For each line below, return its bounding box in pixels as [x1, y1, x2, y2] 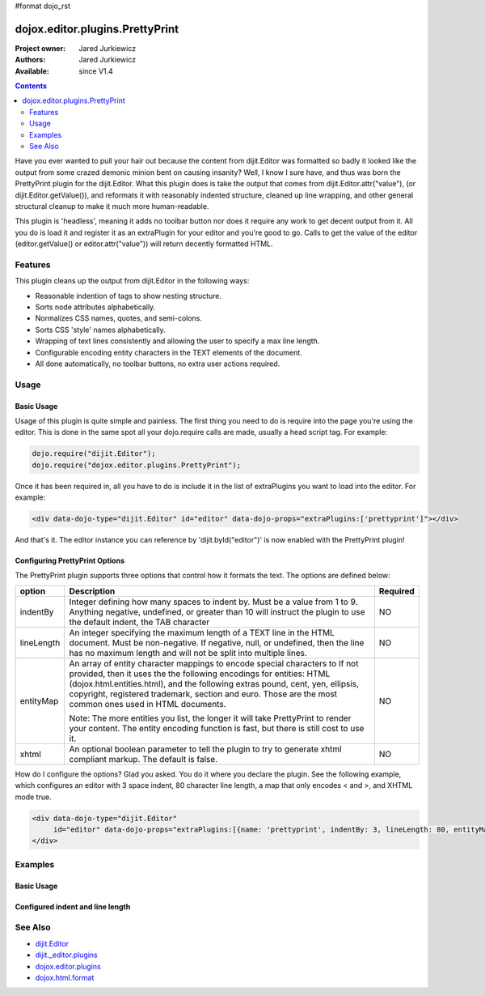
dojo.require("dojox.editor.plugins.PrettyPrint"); [32, 460, 242, 470]
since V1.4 [78, 66, 113, 76]
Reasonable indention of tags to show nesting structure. [35, 291, 222, 300]
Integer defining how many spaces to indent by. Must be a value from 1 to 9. [69, 596, 358, 607]
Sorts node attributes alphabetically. [35, 302, 156, 312]
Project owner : [15, 43, 66, 53]
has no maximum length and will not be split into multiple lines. [69, 647, 307, 658]
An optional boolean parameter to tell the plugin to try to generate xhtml [69, 743, 343, 755]
